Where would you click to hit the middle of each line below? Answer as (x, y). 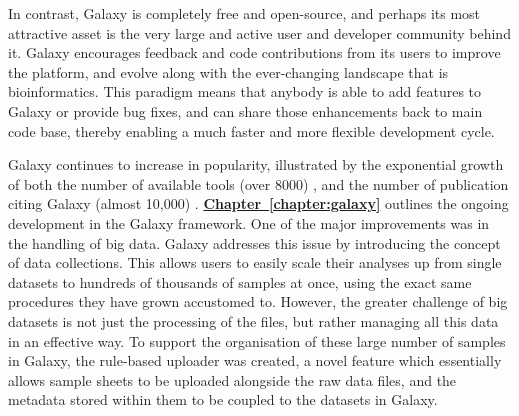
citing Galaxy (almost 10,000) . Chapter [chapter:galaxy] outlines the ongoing (258, 203)
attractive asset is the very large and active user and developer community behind (259, 32)
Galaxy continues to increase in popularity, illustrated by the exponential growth (256, 164)
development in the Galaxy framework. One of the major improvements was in (249, 222)
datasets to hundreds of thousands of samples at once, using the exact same (240, 281)
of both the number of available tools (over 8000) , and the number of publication (258, 183)
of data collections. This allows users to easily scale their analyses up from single (255, 262)
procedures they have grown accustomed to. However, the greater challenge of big (258, 301)
